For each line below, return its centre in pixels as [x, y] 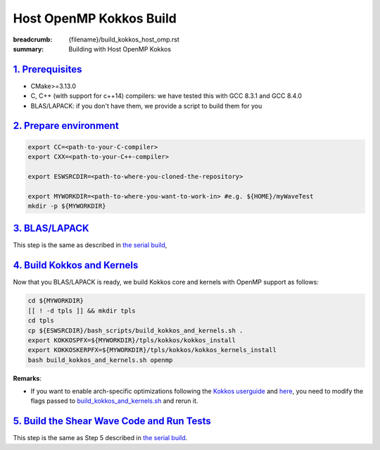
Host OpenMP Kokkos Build [95, 18]
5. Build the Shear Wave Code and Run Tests [112, 421]
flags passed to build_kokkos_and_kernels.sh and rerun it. [114, 401]
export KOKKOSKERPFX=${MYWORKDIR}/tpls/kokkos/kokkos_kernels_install [152, 350]
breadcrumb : [33, 39]
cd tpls [41, 321]
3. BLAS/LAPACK [51, 229]
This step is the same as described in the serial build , [90, 245]
